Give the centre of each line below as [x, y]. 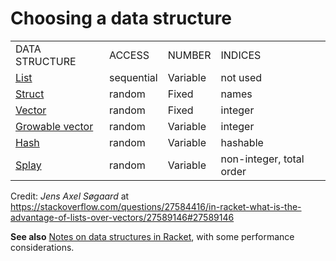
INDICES [241, 55]
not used [241, 77]
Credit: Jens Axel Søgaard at [70, 196]
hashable [242, 142]
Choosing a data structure [121, 18]
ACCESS [129, 55]
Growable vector [54, 126]
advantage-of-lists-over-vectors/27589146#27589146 [122, 217]
